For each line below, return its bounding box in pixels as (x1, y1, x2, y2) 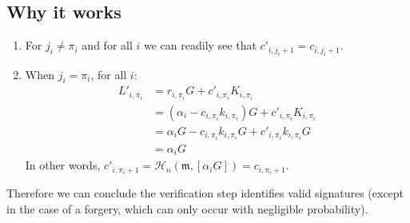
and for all (82, 37, 133, 54)
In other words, (25, 157, 101, 173)
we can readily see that (143, 37, 257, 54)
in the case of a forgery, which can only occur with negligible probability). (6, 200, 368, 217)
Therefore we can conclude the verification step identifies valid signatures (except (6, 185, 404, 201)
